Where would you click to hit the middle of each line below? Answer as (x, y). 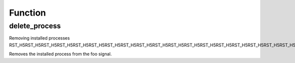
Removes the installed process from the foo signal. (60, 54)
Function (28, 13)
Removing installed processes (39, 38)
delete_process (35, 26)
